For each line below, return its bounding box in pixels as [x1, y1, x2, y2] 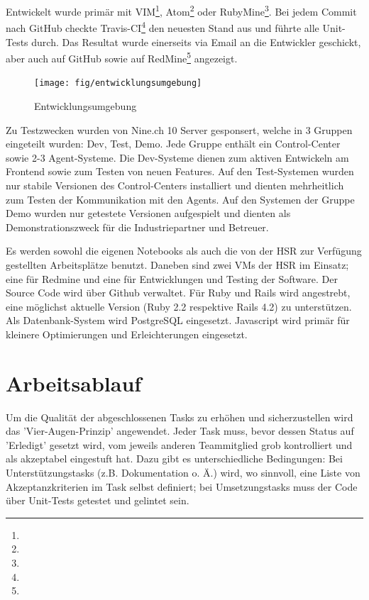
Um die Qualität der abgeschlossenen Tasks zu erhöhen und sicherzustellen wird [6, 409, 353, 424]
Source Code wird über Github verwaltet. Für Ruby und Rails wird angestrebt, [6, 285, 351, 300]
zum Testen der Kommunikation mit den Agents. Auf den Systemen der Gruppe [6, 191, 355, 206]
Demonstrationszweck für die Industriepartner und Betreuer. [6, 219, 269, 234]
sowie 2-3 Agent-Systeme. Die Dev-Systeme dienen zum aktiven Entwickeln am [6, 150, 349, 165]
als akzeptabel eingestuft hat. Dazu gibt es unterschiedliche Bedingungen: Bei [6, 451, 343, 466]
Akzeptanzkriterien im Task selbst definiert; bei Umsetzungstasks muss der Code [6, 479, 358, 494]
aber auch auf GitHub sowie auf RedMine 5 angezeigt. [6, 49, 238, 65]
